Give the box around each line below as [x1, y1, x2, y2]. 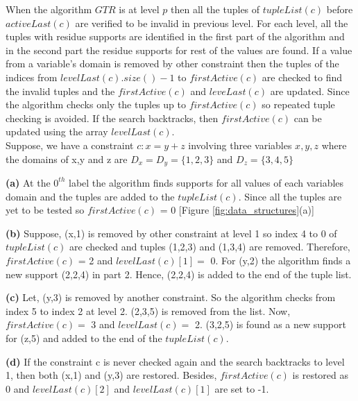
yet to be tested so [6, 203, 85, 217]
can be [293, 110, 322, 125]
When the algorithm [6, 2, 92, 16]
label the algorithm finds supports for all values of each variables [68, 175, 344, 189]
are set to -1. [214, 381, 269, 395]
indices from [6, 69, 58, 84]
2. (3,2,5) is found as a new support [194, 317, 346, 332]
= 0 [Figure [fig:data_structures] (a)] [160, 203, 314, 217]
